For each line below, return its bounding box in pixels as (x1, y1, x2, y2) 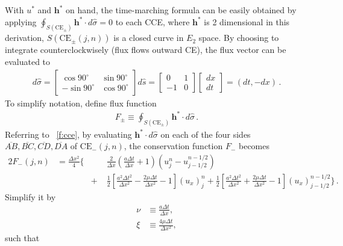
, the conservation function (124, 140, 223, 152)
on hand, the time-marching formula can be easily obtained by (66, 4, 297, 16)
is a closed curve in (113, 31, 184, 44)
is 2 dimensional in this (204, 15, 290, 28)
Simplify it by (5, 190, 56, 203)
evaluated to (5, 55, 51, 68)
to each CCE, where (115, 15, 190, 28)
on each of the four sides (160, 128, 251, 140)
